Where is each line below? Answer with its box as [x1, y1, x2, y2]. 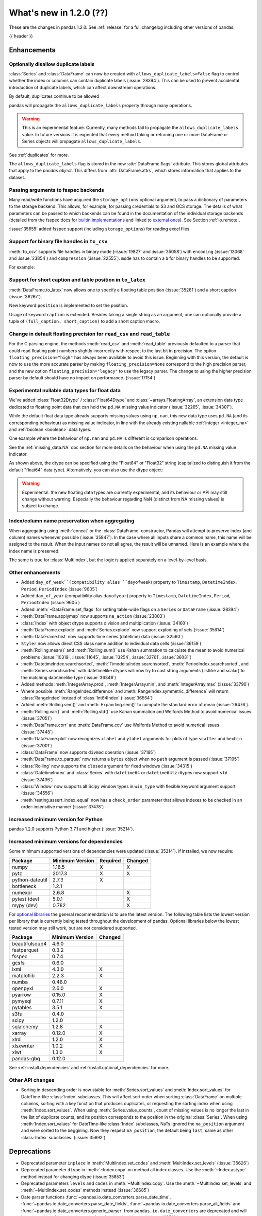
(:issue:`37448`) [21, 729, 53, 734]
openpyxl [12, 985, 33, 992]
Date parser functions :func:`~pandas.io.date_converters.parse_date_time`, [21, 1194, 171, 1200]
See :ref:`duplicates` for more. [9, 152, 69, 158]
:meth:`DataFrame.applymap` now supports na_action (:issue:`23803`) [21, 613, 165, 619]
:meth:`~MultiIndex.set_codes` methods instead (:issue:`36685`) [21, 1187, 149, 1193]
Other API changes [9, 1076, 55, 1083]
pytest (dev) [12, 895, 40, 902]
